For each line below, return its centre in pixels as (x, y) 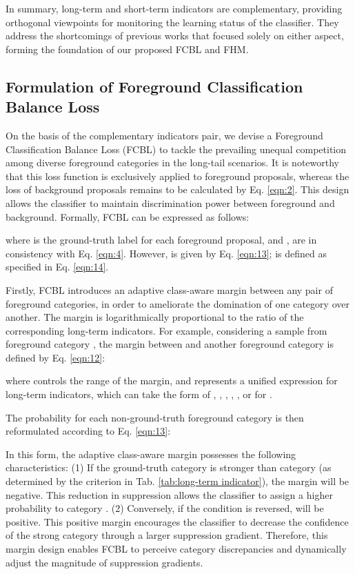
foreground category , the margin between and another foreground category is (170, 344)
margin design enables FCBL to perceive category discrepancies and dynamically (176, 548)
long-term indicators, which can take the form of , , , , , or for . (139, 394)
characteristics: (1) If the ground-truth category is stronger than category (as (169, 467)
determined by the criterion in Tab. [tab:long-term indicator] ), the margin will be (177, 481)
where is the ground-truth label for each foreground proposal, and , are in (161, 240)
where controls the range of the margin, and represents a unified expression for (172, 380)
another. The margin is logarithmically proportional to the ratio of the (155, 317)
